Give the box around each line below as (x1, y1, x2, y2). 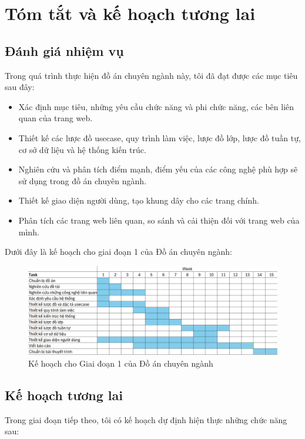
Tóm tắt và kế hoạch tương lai (5, 1, 256, 25)
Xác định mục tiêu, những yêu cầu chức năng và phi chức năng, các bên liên (18, 100, 294, 112)
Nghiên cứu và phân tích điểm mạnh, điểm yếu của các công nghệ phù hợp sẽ (18, 163, 298, 175)
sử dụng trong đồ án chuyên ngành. (18, 174, 146, 187)
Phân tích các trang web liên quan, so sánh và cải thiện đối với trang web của (18, 214, 300, 226)
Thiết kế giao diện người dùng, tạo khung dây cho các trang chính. (18, 194, 259, 207)
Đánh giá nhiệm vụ (5, 41, 124, 59)
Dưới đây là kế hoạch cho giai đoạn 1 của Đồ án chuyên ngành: (5, 245, 232, 258)
